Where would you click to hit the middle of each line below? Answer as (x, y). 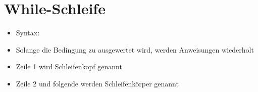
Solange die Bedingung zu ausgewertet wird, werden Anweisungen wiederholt (135, 49)
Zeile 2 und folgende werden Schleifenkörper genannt (97, 83)
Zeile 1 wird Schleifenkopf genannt (69, 66)
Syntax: (28, 33)
